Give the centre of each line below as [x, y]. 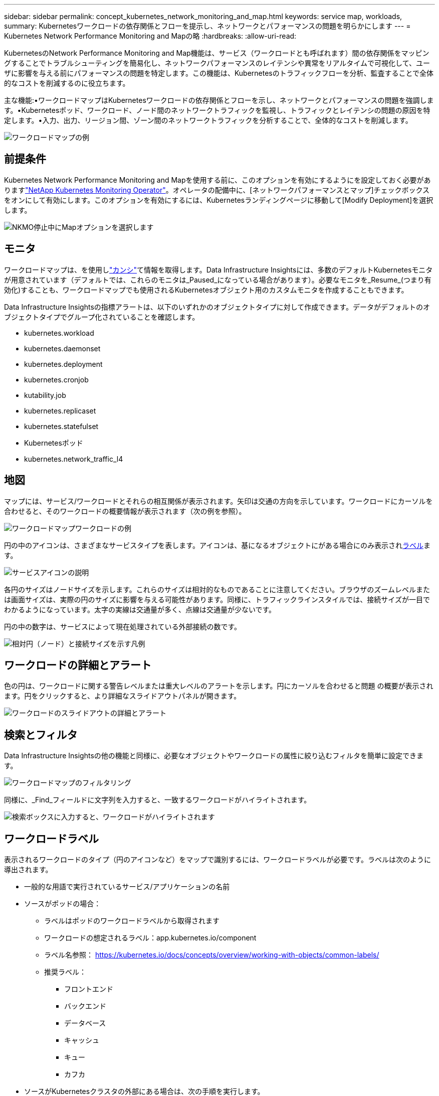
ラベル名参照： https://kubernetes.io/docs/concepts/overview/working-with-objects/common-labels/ [212, 955]
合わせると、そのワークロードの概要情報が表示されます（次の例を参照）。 [125, 511]
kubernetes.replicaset [60, 410]
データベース [85, 1023]
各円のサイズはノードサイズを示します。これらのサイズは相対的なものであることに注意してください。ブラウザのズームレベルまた [217, 589]
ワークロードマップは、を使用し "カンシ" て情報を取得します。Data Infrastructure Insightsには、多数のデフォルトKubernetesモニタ [218, 269]
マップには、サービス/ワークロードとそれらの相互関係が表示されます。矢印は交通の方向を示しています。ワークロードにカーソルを [218, 501]
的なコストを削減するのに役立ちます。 [67, 83]
